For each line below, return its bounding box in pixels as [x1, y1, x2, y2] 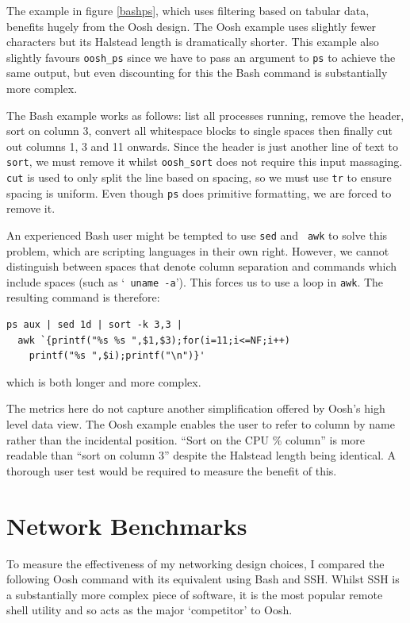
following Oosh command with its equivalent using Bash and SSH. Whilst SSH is [6, 571, 400, 587]
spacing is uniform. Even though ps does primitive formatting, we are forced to [6, 184, 392, 201]
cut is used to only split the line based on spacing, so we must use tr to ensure [6, 169, 392, 186]
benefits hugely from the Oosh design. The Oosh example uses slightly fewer [6, 17, 377, 34]
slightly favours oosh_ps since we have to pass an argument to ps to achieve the [6, 48, 396, 65]
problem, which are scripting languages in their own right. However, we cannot [6, 242, 389, 259]
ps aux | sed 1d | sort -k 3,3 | [6, 319, 182, 331]
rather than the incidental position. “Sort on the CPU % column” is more [6, 431, 366, 448]
